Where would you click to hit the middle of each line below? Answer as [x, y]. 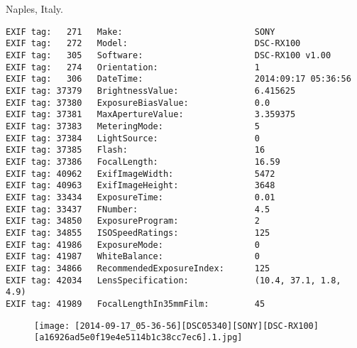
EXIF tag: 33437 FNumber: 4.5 [138, 209]
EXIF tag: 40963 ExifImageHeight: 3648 [141, 186]
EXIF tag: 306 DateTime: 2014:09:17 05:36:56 [178, 79]
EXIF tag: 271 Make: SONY [141, 32]
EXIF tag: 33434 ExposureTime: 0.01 [141, 197]
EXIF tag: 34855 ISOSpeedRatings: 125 [138, 233]
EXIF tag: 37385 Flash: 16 [136, 150]
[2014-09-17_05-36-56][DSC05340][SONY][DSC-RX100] [197, 326]
